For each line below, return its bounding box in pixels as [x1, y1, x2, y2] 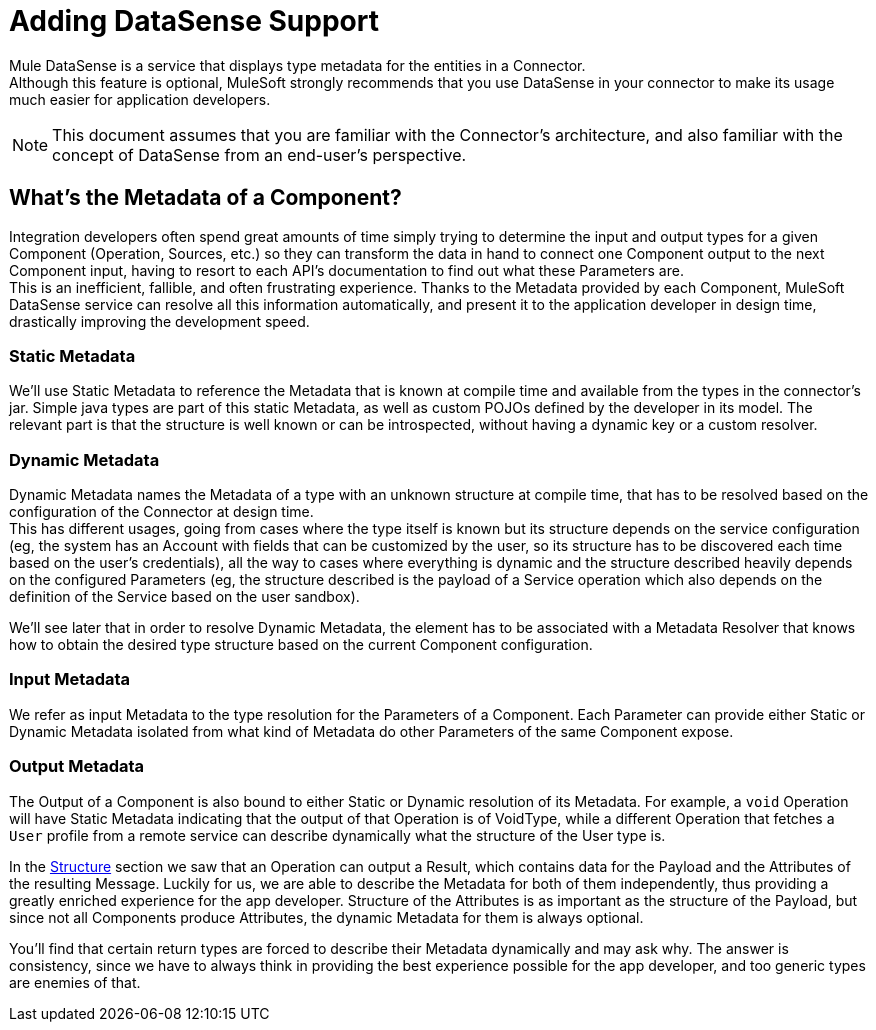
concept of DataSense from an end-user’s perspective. [52, 144, 467, 165]
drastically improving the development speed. [9, 312, 310, 330]
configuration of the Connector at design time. [9, 503, 314, 521]
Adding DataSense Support [9, 4, 379, 38]
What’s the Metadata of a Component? [9, 185, 402, 211]
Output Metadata [9, 756, 145, 777]
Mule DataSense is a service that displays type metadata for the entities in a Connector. [9, 56, 586, 74]
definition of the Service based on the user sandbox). [9, 588, 360, 606]
